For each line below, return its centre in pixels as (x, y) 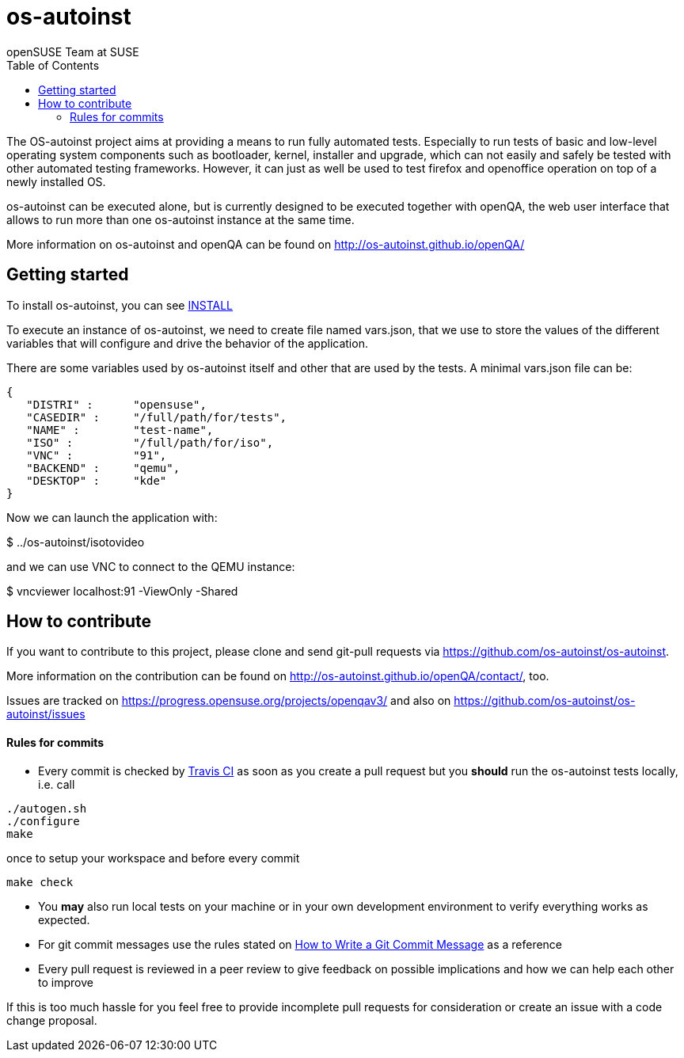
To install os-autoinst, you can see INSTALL (120, 305)
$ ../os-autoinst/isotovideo (76, 542)
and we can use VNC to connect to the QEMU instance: (151, 566)
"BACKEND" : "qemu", (103, 468)
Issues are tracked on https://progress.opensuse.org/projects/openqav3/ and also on (229, 701)
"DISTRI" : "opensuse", (116, 404)
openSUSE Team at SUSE (73, 51)
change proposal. (52, 1020)
